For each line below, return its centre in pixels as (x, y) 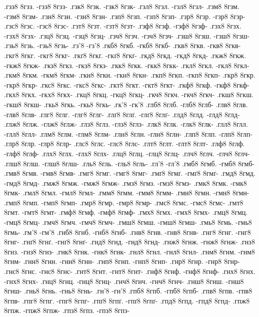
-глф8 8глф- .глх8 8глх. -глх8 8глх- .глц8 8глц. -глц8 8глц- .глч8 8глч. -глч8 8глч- (127, 153)
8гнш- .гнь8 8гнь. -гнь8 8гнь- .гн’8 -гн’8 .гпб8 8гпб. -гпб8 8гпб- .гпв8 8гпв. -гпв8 (128, 291)
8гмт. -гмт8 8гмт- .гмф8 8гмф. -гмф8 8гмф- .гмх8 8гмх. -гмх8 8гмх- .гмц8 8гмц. (126, 212)
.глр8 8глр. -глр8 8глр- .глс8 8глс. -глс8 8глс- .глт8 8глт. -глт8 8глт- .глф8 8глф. (124, 143)
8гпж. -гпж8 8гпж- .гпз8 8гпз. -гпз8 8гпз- (67, 310)
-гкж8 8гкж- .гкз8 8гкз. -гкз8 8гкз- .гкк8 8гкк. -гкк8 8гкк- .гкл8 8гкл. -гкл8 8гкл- (127, 65)
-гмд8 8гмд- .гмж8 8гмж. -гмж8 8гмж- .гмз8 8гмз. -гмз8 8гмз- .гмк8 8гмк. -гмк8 (125, 183)
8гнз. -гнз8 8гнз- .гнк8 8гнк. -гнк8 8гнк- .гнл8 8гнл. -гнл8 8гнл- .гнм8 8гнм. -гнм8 (130, 251)
